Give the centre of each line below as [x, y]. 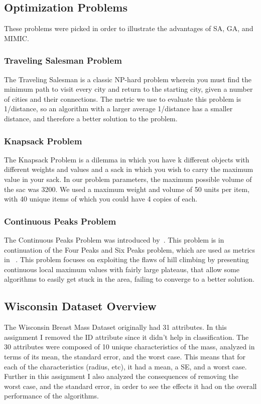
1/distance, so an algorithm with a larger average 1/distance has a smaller [118, 109]
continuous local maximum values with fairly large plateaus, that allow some [122, 269]
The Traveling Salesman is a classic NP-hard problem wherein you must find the [128, 79]
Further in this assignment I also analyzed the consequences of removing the [121, 376]
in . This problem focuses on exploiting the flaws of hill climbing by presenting [126, 259]
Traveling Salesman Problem [63, 60]
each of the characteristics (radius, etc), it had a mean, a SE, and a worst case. [125, 366]
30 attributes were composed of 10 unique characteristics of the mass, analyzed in [129, 347]
